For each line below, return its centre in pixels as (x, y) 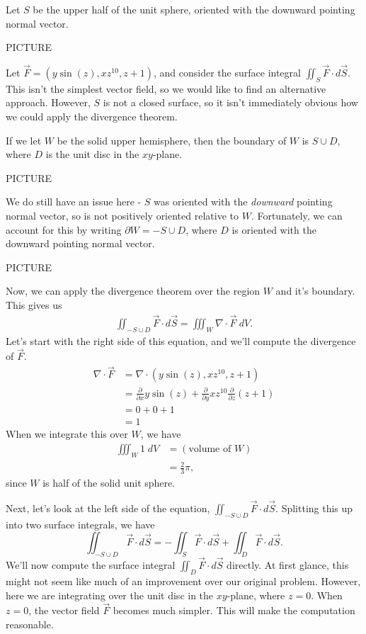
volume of (210, 449)
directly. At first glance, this (288, 565)
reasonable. (30, 624)
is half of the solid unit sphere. (109, 482)
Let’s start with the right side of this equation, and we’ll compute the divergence (181, 340)
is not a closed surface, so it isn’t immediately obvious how (230, 102)
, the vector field (64, 610)
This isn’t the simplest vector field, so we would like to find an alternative (166, 88)
